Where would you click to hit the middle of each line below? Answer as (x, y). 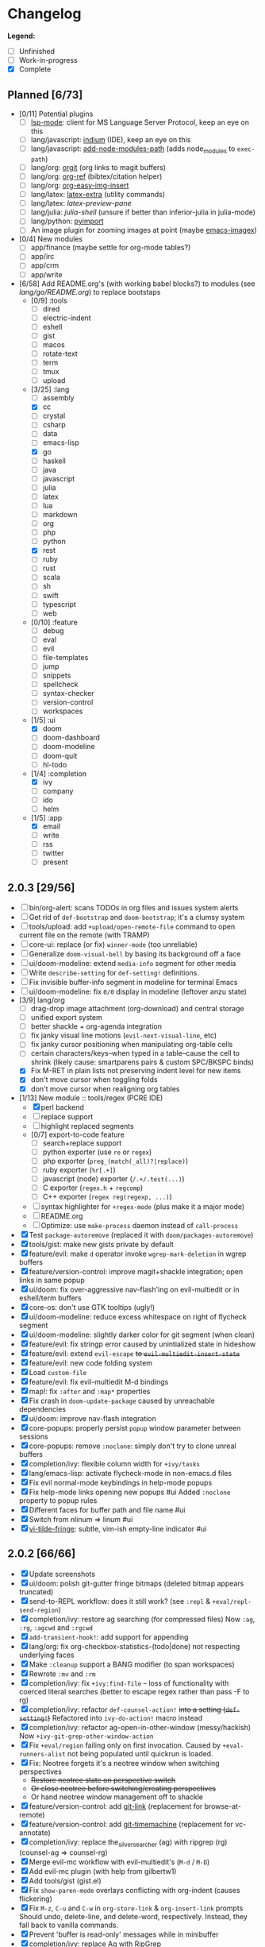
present (55, 862)
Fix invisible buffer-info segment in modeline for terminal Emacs (133, 983)
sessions (33, 1437)
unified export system (66, 1018)
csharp (54, 425)
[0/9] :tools (49, 300)
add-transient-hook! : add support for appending (109, 1636)
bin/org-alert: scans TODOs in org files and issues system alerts (134, 908)
